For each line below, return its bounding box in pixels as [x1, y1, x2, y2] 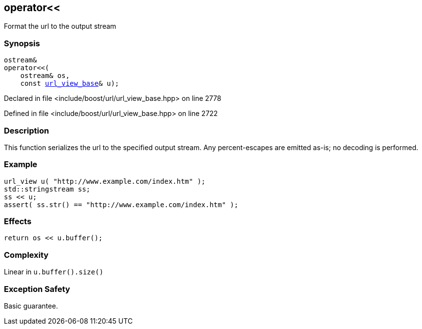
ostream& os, [20, 72, 70, 80]
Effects [4, 216, 32, 227]
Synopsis [4, 38, 40, 48]
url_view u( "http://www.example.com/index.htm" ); [4, 177, 206, 185]
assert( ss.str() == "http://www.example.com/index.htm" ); [4, 200, 239, 209]
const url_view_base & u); [20, 79, 120, 88]
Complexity [4, 250, 49, 260]
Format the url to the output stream [4, 22, 117, 31]
